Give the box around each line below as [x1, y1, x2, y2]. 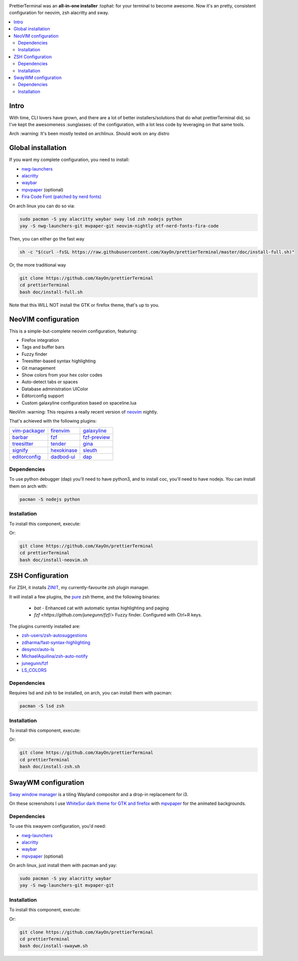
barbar [12, 434, 28, 440]
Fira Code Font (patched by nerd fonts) [21, 194, 102, 200]
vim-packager [12, 427, 45, 434]
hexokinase [50, 446, 77, 453]
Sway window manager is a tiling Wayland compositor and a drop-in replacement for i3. [9, 791, 189, 797]
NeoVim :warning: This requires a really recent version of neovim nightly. [9, 409, 158, 415]
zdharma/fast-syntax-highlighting [21, 639, 90, 645]
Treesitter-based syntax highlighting [21, 358, 96, 364]
